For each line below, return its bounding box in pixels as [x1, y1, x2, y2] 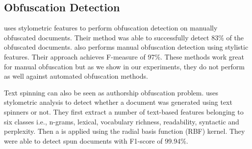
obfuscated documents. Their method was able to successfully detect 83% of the [4, 32, 244, 42]
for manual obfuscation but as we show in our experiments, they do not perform [4, 61, 245, 71]
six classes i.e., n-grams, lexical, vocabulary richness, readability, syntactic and [4, 116, 239, 126]
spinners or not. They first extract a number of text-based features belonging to [4, 106, 244, 117]
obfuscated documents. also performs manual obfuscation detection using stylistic [4, 42, 249, 52]
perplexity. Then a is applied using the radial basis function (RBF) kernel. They [4, 126, 245, 136]
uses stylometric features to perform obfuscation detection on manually [4, 23, 218, 33]
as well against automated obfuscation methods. [4, 71, 148, 81]
